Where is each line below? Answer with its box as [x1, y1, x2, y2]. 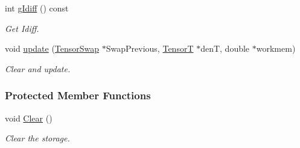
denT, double [200, 42, 250, 55]
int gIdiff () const [5, 2, 69, 14]
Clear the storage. [5, 132, 70, 144]
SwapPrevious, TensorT [106, 42, 194, 55]
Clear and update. [5, 62, 71, 75]
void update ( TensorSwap [5, 42, 100, 55]
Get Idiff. [5, 22, 39, 34]
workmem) [256, 42, 296, 55]
